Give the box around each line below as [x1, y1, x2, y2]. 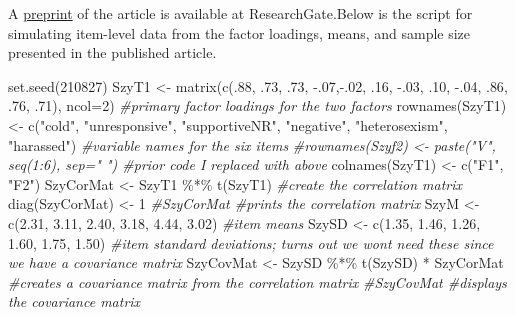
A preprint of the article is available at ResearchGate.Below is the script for [8, 3, 473, 23]
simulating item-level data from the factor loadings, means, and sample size [8, 22, 471, 43]
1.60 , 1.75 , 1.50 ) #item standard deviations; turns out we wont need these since [8, 232, 494, 253]
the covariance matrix [8, 291, 141, 312]
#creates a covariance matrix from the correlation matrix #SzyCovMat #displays [8, 271, 507, 292]
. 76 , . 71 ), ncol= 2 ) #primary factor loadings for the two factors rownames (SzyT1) [8, 95, 507, 116]
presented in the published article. [8, 42, 217, 63]
